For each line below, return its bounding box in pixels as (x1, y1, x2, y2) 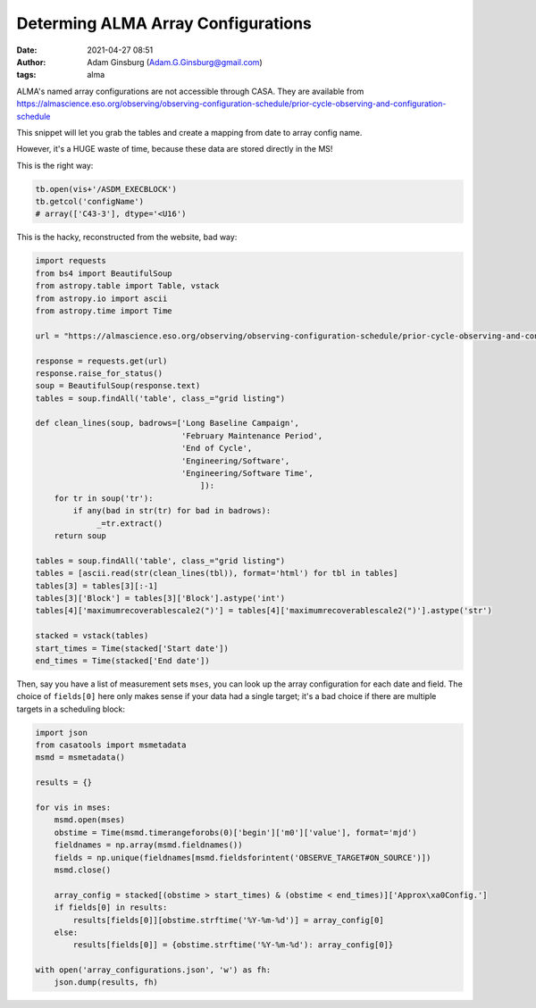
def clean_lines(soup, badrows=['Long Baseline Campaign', (35, 418, 299, 429)
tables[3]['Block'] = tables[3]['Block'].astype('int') (35, 593, 286, 603)
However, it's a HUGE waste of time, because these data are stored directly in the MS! (16, 144, 333, 154)
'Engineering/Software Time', (180, 469, 314, 479)
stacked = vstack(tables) (35, 630, 149, 641)
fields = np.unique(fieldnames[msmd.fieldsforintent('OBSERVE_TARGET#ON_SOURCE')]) (54, 853, 431, 862)
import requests (35, 255, 107, 266)
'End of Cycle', (180, 443, 253, 454)
